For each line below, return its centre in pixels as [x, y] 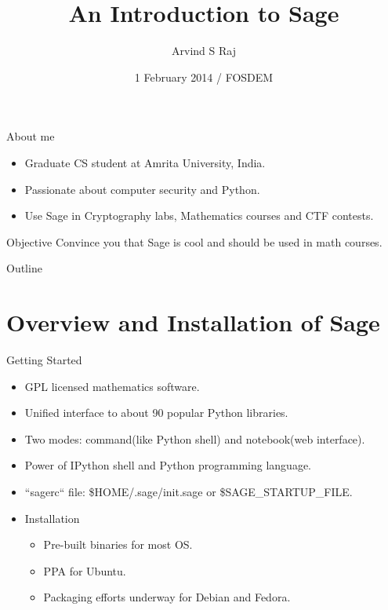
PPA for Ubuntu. [85, 570]
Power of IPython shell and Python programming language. [168, 465]
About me [31, 136]
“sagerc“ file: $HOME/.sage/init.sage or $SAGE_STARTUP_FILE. [189, 491]
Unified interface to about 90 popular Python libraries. [156, 413]
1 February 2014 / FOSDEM [204, 77]
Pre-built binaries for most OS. [118, 544]
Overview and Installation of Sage [193, 322]
